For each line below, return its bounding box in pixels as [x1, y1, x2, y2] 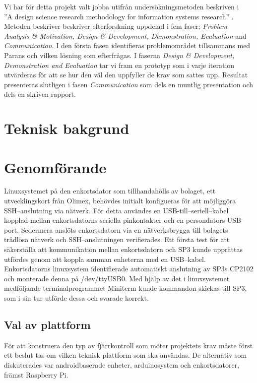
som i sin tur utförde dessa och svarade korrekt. [4, 292, 149, 303]
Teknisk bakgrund [4, 118, 129, 138]
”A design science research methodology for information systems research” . [4, 11, 234, 21]
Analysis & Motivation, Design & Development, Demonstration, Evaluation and [4, 30, 247, 41]
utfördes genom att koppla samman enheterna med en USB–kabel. [4, 254, 206, 264]
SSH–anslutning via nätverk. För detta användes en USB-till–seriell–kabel [4, 205, 229, 215]
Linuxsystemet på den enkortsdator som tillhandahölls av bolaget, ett [4, 186, 216, 196]
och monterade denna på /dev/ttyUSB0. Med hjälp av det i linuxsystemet [4, 273, 230, 283]
